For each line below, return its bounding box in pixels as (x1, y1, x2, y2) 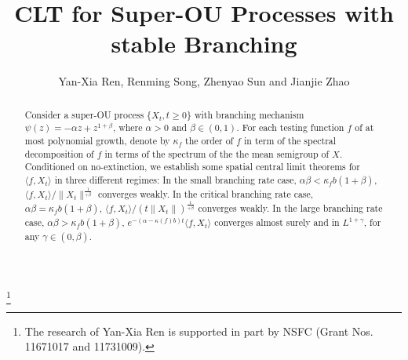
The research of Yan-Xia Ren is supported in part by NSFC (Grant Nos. (24, 322, 373, 339)
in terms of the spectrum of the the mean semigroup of (104, 147, 330, 160)
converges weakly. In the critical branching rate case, (98, 187, 314, 201)
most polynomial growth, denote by (24, 134, 170, 147)
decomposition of (24, 147, 94, 160)
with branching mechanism (194, 107, 304, 121)
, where (112, 121, 143, 134)
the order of (185, 134, 234, 147)
